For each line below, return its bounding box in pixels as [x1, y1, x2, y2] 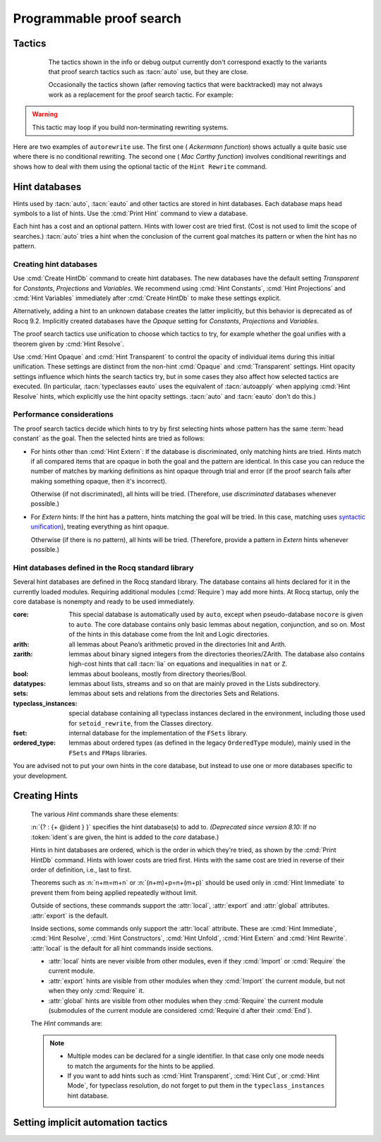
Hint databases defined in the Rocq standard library [13, 563, 194, 572]
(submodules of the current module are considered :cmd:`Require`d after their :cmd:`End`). [48, 1006, 313, 1015]
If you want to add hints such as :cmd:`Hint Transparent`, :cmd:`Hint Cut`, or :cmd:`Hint [67, 1071, 320, 1080]
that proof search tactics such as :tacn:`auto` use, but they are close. [48, 67, 249, 76]
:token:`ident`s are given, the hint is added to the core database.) [30, 833, 219, 841]
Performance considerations [13, 409, 114, 419]
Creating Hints [13, 790, 78, 802]
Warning [32, 110, 58, 119]
